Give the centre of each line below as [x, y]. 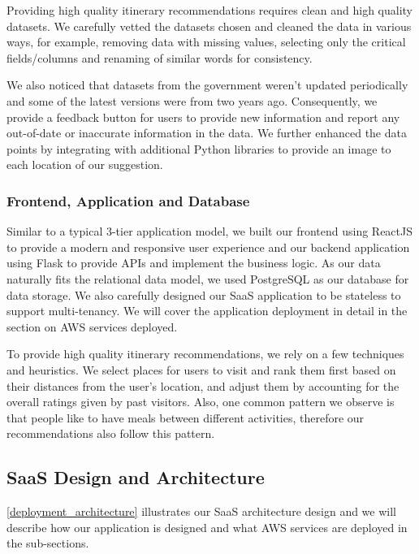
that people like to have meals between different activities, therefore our [186, 417]
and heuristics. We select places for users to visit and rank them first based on [201, 369]
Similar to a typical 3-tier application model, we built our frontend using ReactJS [209, 231]
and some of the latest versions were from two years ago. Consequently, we [192, 100]
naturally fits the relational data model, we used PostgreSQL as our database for [208, 278]
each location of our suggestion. [85, 164]
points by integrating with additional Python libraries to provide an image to [199, 148]
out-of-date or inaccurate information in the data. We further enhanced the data [207, 133]
